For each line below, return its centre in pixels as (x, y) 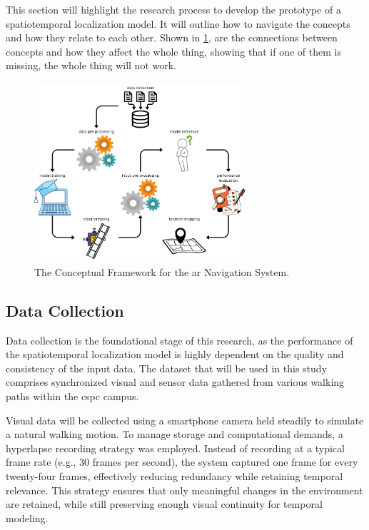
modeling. (27, 518)
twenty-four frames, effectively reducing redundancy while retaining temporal (175, 475)
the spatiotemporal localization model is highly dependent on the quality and (175, 354)
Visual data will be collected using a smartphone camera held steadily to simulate (185, 420)
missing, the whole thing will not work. (91, 65)
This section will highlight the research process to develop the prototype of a (173, 9)
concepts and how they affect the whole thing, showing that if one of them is (173, 51)
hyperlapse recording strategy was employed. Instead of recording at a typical (175, 448)
